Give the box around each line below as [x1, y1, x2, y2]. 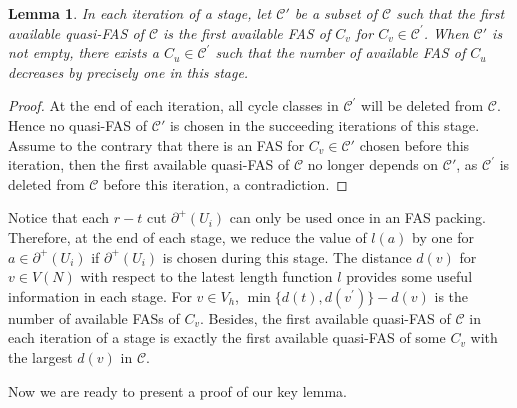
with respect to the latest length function [80, 266, 333, 287]
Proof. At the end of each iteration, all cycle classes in [8, 95, 339, 116]
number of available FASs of [8, 307, 180, 328]
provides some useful [346, 266, 473, 287]
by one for [412, 226, 474, 247]
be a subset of [294, 3, 378, 23]
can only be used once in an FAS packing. [229, 207, 486, 228]
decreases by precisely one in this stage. [8, 61, 249, 82]
